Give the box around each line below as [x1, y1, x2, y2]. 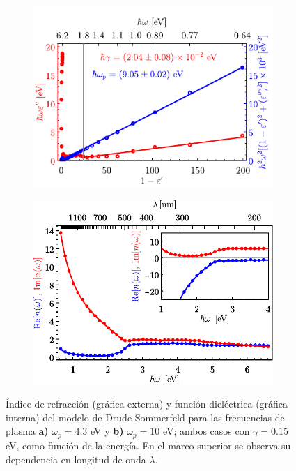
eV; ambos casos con [162, 424, 250, 438]
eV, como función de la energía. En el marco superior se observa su [6, 438, 291, 452]
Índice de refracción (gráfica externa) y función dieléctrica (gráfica [6, 396, 288, 411]
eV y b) [90, 424, 124, 438]
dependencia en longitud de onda [6, 451, 146, 466]
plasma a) [6, 424, 49, 438]
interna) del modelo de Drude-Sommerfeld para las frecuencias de [6, 410, 285, 424]
